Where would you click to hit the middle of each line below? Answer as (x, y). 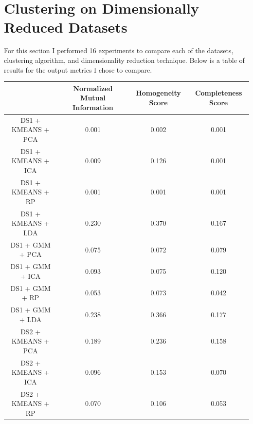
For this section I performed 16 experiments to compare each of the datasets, (119, 50)
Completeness (218, 93)
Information (93, 107)
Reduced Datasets (66, 27)
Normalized (93, 88)
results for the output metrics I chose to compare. (78, 69)
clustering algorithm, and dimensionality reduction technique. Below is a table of (124, 60)
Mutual (93, 98)
